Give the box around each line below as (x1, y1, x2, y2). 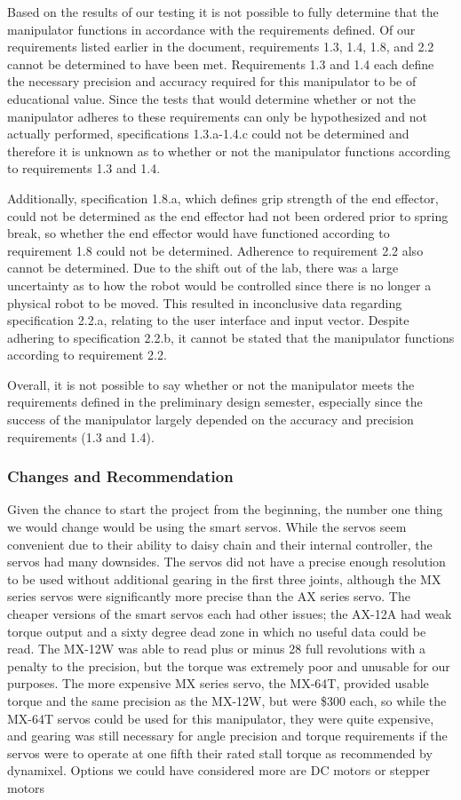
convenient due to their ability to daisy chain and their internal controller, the (7, 535, 433, 553)
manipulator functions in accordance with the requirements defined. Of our (7, 20, 416, 38)
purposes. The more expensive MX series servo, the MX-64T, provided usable (7, 674, 429, 693)
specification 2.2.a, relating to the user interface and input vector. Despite (7, 311, 409, 329)
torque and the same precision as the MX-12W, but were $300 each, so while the (7, 692, 447, 709)
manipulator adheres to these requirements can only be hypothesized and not (7, 107, 427, 125)
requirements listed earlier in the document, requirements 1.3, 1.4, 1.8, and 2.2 (7, 37, 434, 56)
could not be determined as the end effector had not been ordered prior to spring (7, 206, 449, 225)
